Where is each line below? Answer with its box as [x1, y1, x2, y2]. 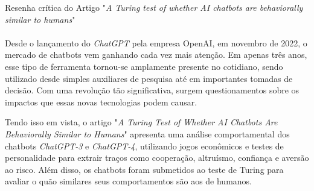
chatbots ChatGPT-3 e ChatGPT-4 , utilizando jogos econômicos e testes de [5, 139, 284, 152]
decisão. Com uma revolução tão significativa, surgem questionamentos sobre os [5, 84, 300, 96]
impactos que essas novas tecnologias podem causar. [5, 95, 197, 108]
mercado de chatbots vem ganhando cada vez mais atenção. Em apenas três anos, [5, 48, 307, 61]
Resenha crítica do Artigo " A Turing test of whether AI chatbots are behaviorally [5, 1, 303, 13]
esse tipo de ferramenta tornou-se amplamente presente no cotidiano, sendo [5, 60, 283, 72]
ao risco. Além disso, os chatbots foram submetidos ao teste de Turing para [5, 163, 284, 175]
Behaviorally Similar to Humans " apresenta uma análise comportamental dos [5, 127, 290, 140]
